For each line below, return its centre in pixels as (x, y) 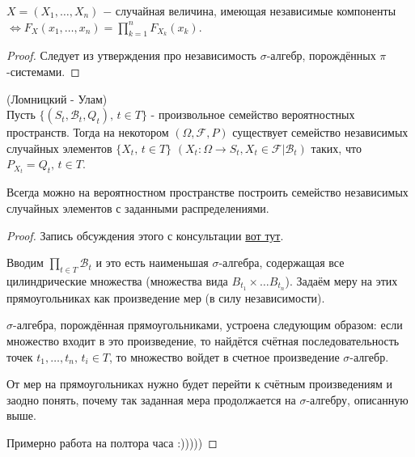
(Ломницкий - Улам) (57, 98)
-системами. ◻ (43, 71)
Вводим (25, 262)
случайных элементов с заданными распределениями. (138, 208)
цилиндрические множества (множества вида (117, 281)
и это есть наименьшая (152, 262)
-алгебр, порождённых (321, 55)
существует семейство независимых (320, 132)
